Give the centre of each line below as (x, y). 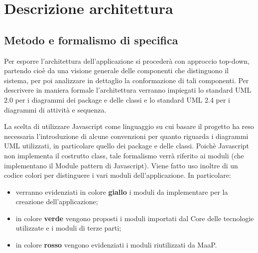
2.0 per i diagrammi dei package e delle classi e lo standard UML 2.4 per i (117, 99)
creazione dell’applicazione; (57, 201)
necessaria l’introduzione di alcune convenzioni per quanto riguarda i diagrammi (126, 136)
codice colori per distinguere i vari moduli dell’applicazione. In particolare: (118, 175)
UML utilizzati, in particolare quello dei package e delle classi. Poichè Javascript (127, 146)
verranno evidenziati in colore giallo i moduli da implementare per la (122, 191)
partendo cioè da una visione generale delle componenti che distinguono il (116, 70)
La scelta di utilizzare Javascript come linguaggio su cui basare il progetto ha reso (129, 126)
